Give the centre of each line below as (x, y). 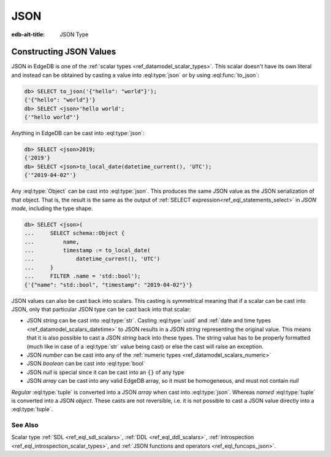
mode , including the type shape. (52, 208)
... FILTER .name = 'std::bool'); (82, 276)
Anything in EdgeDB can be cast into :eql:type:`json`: (78, 133)
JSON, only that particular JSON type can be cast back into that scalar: (101, 309)
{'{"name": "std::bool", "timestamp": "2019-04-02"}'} (108, 285)
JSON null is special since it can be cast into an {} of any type (105, 372)
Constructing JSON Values (64, 52)
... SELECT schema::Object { (74, 233)
